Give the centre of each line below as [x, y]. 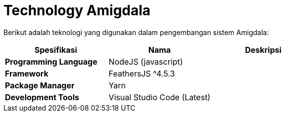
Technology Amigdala [77, 10]
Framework [27, 73]
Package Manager [40, 85]
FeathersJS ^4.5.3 [142, 73]
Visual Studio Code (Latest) [160, 97]
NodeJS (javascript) [146, 61]
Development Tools [42, 97]
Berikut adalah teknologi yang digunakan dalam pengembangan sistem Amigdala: [136, 32]
